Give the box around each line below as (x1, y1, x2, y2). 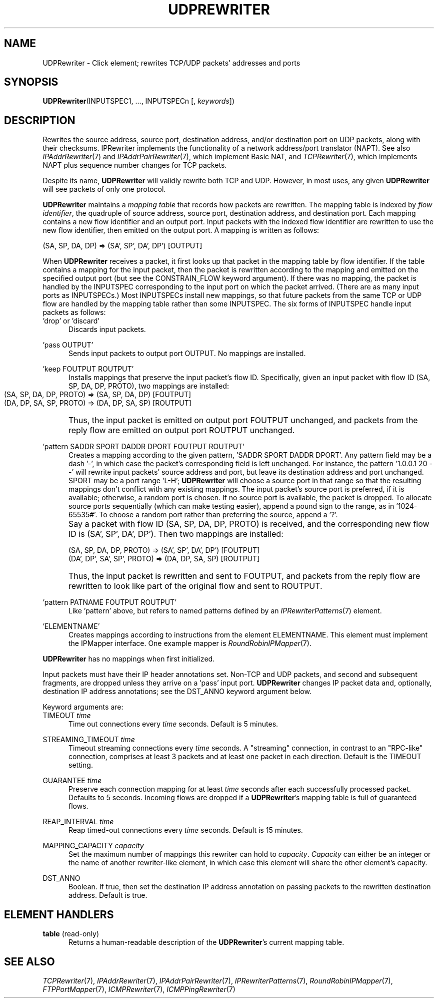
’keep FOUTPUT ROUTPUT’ (42, 365, 134, 374)
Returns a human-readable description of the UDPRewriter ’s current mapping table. (68, 938, 344, 947)
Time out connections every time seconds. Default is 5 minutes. (68, 720, 278, 729)
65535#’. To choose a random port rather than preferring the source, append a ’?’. (68, 510, 338, 519)
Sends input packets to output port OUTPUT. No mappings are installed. (68, 349, 306, 358)
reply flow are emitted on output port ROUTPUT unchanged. (68, 425, 295, 436)
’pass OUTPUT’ (42, 341, 93, 350)
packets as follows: (42, 308, 106, 317)
